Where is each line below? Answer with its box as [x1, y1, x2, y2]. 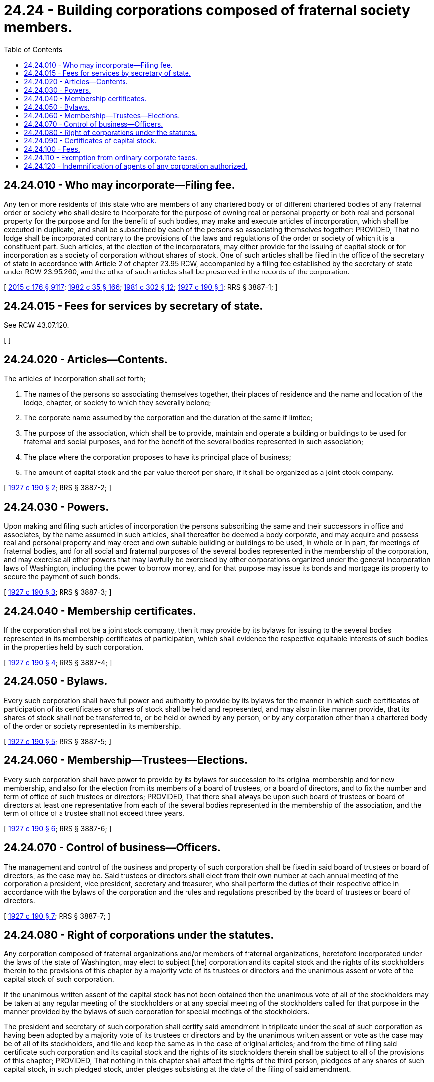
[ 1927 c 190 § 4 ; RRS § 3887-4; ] [4, 658, 112, 667]
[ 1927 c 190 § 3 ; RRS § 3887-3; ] [4, 588, 112, 597]
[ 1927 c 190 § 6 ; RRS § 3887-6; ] [4, 824, 112, 833]
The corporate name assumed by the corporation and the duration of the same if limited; [24, 413, 313, 422]
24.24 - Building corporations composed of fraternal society [4, 2, 410, 19]
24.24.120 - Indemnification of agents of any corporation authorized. [24, 161, 248, 170]
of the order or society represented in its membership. [4, 721, 181, 730]
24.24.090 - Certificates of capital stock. [24, 136, 157, 145]
